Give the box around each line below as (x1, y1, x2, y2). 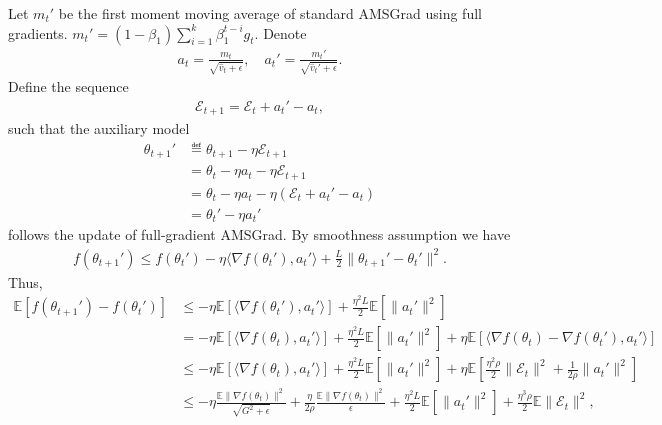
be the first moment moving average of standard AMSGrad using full (58, 3, 482, 23)
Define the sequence (8, 76, 129, 97)
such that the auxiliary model (8, 118, 190, 139)
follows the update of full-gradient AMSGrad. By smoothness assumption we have (8, 224, 511, 245)
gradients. (8, 22, 68, 43)
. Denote (254, 22, 307, 43)
